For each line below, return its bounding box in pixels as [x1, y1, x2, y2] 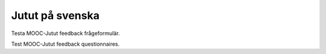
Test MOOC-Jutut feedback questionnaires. [11, 40, 120, 47]
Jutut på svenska [11, 9, 100, 22]
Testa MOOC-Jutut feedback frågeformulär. [11, 30, 120, 37]
